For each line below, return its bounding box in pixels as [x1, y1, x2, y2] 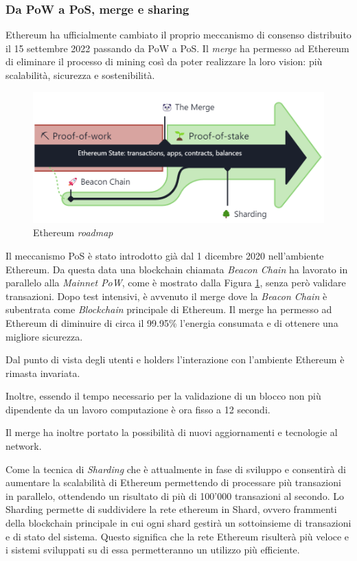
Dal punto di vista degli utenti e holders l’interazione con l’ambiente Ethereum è [5, 352, 345, 367]
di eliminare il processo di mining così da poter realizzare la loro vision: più [5, 54, 323, 69]
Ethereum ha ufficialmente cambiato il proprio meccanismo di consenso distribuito [5, 27, 352, 42]
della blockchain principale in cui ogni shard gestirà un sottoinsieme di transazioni [5, 516, 352, 530]
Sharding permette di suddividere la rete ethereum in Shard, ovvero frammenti [5, 502, 337, 516]
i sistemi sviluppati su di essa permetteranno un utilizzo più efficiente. [5, 542, 300, 557]
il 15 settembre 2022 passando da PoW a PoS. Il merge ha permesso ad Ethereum [5, 41, 349, 55]
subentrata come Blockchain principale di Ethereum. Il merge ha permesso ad [5, 302, 332, 317]
